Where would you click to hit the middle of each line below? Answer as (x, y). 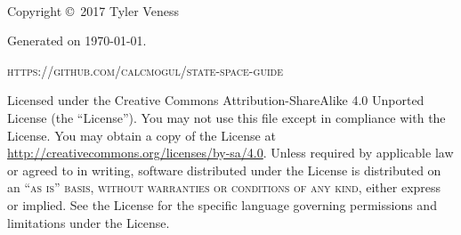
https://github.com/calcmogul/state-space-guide (145, 70)
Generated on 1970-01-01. (77, 41)
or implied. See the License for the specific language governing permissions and (222, 204)
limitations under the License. (89, 222)
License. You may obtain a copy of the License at (142, 135)
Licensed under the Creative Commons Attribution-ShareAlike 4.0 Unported (216, 100)
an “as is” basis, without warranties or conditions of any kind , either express (224, 187)
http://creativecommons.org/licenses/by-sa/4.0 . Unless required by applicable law (230, 153)
